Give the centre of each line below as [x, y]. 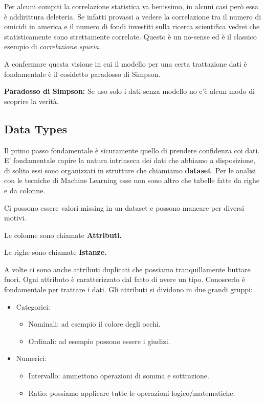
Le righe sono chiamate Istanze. [56, 252]
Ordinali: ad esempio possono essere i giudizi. [99, 341]
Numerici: [31, 358]
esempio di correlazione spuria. [53, 46]
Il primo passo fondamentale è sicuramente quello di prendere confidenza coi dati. [132, 150]
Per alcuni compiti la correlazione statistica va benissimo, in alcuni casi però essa [131, 6]
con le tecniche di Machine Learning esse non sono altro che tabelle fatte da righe [132, 180]
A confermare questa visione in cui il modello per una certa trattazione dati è [126, 63]
